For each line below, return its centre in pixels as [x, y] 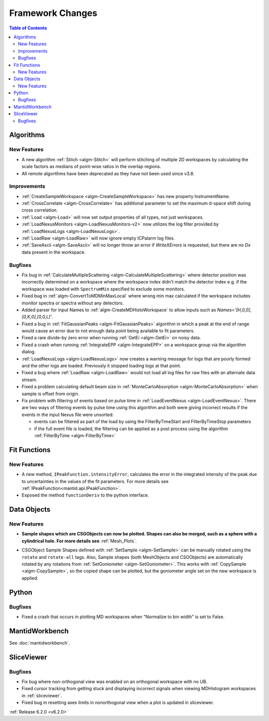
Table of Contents [28, 28]
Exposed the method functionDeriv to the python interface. [85, 495]
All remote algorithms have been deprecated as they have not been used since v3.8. [108, 173]
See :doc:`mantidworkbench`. [40, 643]
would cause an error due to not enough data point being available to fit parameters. [108, 331]
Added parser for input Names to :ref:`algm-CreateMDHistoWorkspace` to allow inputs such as [119, 310]
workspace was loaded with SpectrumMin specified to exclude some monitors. [103, 289]
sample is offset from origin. [51, 394]
